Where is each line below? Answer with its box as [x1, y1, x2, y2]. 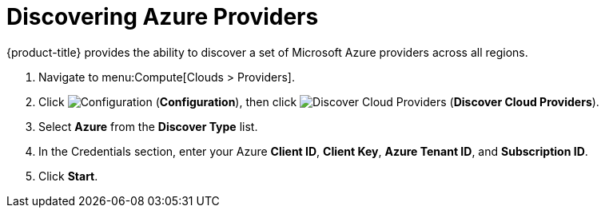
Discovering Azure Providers [6, 3, 319, 30]
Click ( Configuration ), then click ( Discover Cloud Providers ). [38, 94, 599, 109]
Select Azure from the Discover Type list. [38, 119, 258, 133]
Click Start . [38, 168, 98, 183]
